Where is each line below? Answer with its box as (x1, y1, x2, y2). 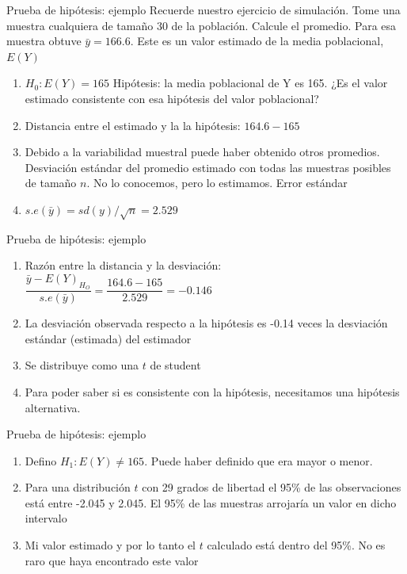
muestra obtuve (6, 33, 82, 49)
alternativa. (25, 399, 81, 415)
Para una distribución (25, 479, 131, 496)
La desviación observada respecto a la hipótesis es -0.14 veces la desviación (25, 315, 388, 331)
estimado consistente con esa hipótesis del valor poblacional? (25, 90, 319, 106)
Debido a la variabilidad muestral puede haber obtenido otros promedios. (25, 143, 380, 160)
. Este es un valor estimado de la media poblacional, (130, 33, 384, 49)
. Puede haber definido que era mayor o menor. (144, 452, 373, 469)
